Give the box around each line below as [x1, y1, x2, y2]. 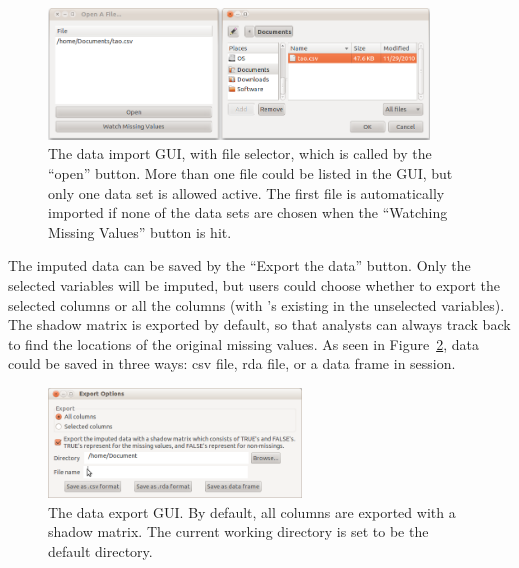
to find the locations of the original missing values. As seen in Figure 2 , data [8, 333, 479, 354]
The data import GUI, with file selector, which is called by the [48, 143, 432, 164]
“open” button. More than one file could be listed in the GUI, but [48, 163, 453, 183]
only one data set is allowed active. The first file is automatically [48, 182, 445, 203]
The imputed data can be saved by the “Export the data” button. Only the [8, 255, 471, 276]
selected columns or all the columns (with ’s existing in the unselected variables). [8, 294, 505, 315]
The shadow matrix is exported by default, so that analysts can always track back [8, 314, 511, 335]
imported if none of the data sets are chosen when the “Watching [48, 202, 448, 223]
